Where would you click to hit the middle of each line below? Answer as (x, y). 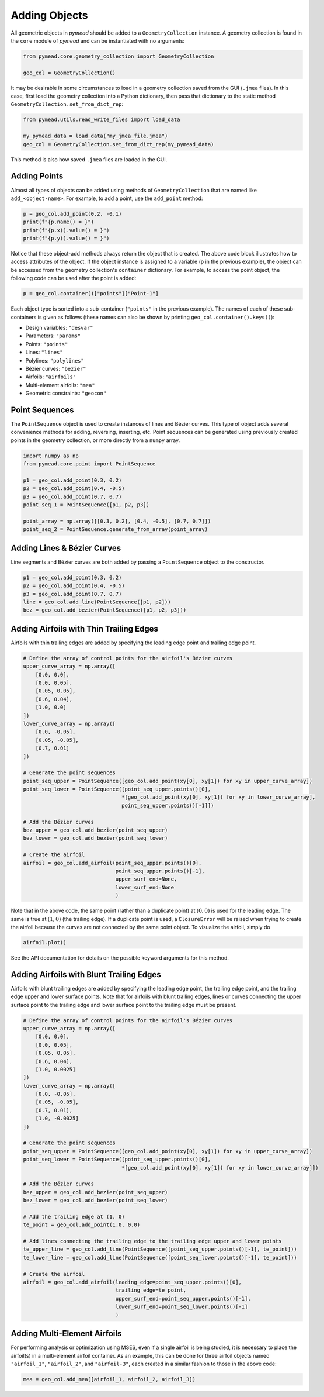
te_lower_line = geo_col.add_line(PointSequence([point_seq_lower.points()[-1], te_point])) (160, 1258)
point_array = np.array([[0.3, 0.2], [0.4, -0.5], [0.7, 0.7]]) (117, 521)
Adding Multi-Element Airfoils (66, 1334)
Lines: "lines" (44, 352)
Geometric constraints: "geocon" (66, 393)
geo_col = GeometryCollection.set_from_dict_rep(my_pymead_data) (119, 144)
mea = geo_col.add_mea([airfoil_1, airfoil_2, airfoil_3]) (109, 1379)
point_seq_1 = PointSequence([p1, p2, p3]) (86, 505)
